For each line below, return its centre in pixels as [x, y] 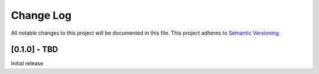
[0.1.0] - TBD [35, 50]
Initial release [27, 63]
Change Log [41, 15]
